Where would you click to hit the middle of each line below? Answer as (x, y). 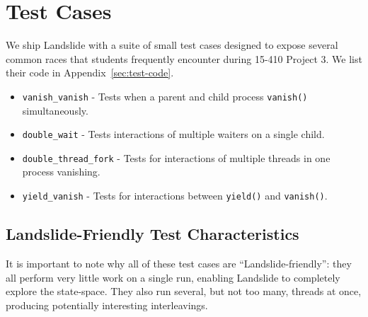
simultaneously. (55, 110)
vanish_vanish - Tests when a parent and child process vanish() (165, 96)
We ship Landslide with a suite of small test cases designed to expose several (172, 45)
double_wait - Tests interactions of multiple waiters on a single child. (173, 134)
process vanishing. (61, 172)
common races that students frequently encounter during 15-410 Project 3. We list (184, 58)
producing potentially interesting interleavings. (107, 305)
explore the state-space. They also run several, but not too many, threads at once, (184, 291)
